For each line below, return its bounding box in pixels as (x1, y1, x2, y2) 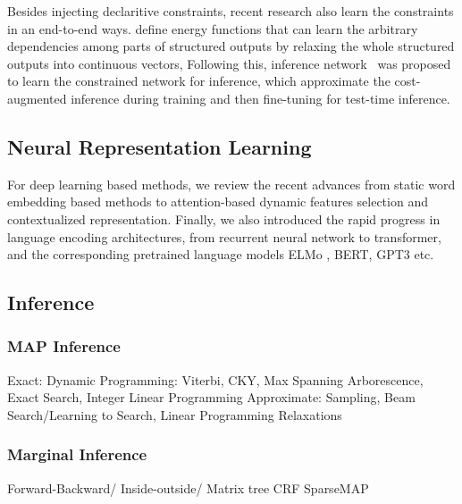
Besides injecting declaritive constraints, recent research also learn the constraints (7, 2, 454, 20)
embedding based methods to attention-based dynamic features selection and (7, 192, 428, 211)
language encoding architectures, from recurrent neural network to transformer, (7, 227, 441, 246)
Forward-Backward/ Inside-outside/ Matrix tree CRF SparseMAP (7, 478, 369, 497)
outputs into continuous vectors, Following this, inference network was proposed (7, 54, 451, 72)
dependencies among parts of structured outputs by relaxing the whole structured (7, 37, 455, 55)
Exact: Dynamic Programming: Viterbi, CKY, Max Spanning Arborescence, (7, 370, 424, 389)
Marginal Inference (7, 443, 147, 466)
